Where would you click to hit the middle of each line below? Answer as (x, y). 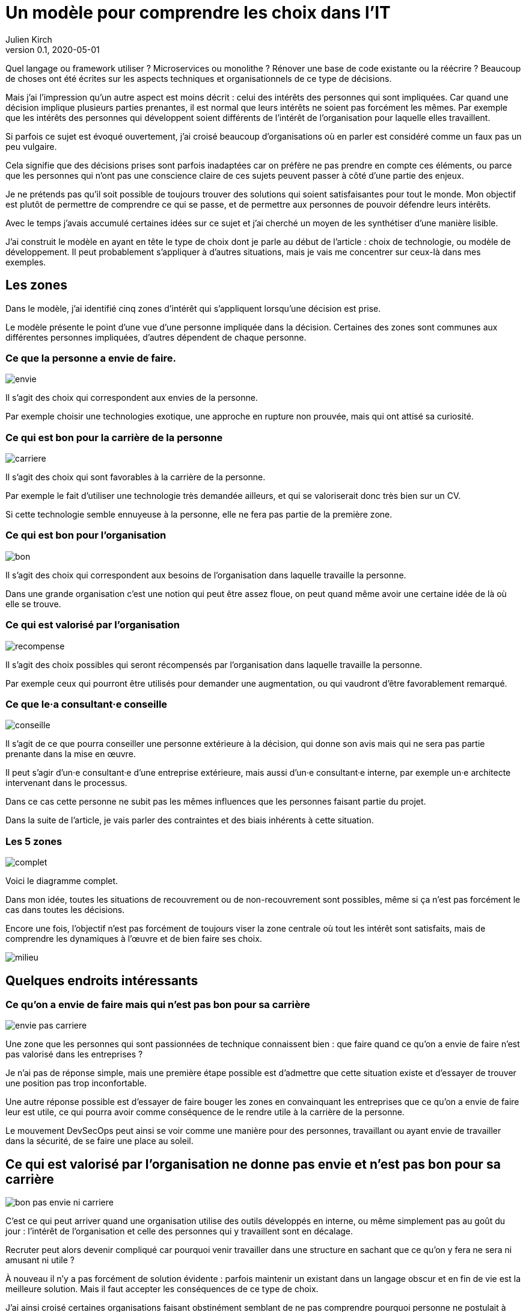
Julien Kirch (29, 39)
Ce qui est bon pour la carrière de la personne (114, 437)
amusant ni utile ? (40, 1260)
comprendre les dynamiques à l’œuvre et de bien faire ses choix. (134, 939)
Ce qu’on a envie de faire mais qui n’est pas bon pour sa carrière (158, 1004)
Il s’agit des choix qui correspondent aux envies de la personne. (132, 398)
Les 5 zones (34, 841)
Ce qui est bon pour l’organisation (86, 535)
